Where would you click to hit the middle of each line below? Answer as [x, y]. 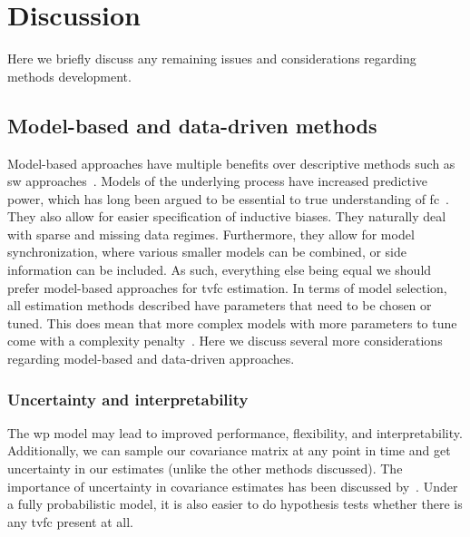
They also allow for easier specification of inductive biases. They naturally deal [227, 216]
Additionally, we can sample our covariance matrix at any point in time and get [229, 450]
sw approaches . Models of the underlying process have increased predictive [218, 181]
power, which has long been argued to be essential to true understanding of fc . [228, 198]
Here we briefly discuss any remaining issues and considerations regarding [212, 59]
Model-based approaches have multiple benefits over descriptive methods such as [231, 163]
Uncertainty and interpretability [128, 399]
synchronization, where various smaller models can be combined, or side [207, 252]
